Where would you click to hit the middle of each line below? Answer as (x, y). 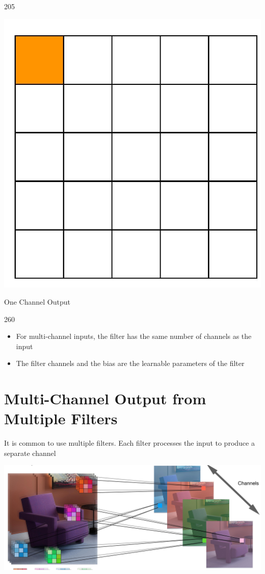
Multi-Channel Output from (105, 398)
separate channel (30, 453)
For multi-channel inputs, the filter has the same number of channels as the (134, 336)
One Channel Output (37, 302)
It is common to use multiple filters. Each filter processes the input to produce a (129, 443)
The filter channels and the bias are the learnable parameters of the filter (130, 363)
